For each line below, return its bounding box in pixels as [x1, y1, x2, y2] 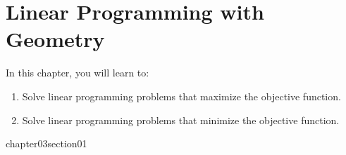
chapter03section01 [6, 136, 87, 151]
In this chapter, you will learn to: [6, 65, 149, 80]
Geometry [6, 25, 105, 53]
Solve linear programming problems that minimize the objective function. [22, 112, 340, 127]
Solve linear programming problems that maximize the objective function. [22, 88, 341, 103]
